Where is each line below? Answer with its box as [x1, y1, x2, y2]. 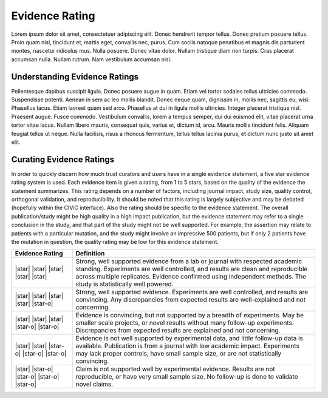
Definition [75, 249, 105, 258]
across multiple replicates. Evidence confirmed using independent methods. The [75, 272, 307, 281]
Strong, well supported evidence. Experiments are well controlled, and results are [75, 288, 309, 297]
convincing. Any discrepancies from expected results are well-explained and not [75, 295, 306, 304]
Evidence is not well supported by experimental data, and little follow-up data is [75, 334, 303, 343]
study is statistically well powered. [75, 280, 174, 288]
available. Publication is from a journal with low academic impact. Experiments [75, 342, 300, 350]
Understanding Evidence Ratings [11, 72, 139, 82]
